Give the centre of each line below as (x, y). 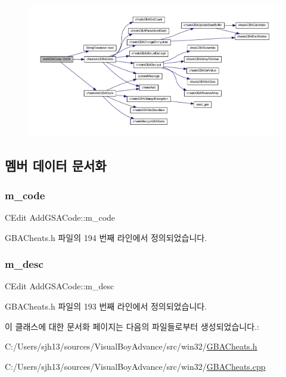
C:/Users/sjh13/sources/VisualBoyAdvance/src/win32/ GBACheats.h (131, 346)
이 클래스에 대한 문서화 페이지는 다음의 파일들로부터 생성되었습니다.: (132, 326)
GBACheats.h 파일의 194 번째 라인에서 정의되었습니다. (106, 237)
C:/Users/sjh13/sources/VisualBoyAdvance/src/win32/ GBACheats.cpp (135, 366)
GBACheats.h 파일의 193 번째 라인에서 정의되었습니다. (106, 306)
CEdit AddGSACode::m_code (60, 217)
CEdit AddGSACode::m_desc (60, 286)
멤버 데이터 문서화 (56, 166)
